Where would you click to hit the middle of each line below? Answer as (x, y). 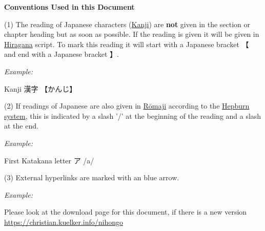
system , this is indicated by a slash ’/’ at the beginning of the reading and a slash (133, 115)
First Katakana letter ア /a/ (49, 160)
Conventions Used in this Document (69, 7)
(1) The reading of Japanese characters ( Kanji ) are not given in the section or (127, 24)
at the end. (21, 126)
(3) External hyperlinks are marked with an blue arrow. (92, 177)
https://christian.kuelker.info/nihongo (64, 222)
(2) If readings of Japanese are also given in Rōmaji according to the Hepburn (127, 106)
